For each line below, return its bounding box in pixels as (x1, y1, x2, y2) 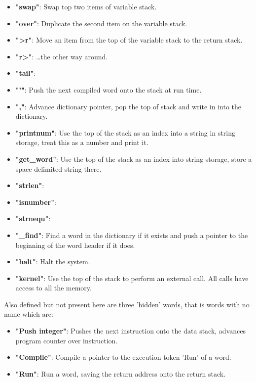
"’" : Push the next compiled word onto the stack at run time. (15, 84, 202, 95)
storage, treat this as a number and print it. (15, 137, 148, 147)
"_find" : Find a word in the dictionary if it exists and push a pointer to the (15, 230, 248, 240)
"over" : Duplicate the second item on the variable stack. (15, 18, 187, 28)
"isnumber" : (15, 196, 56, 207)
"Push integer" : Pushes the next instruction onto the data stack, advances (15, 326, 246, 336)
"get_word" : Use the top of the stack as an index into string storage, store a (15, 153, 252, 164)
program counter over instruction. (15, 335, 118, 345)
